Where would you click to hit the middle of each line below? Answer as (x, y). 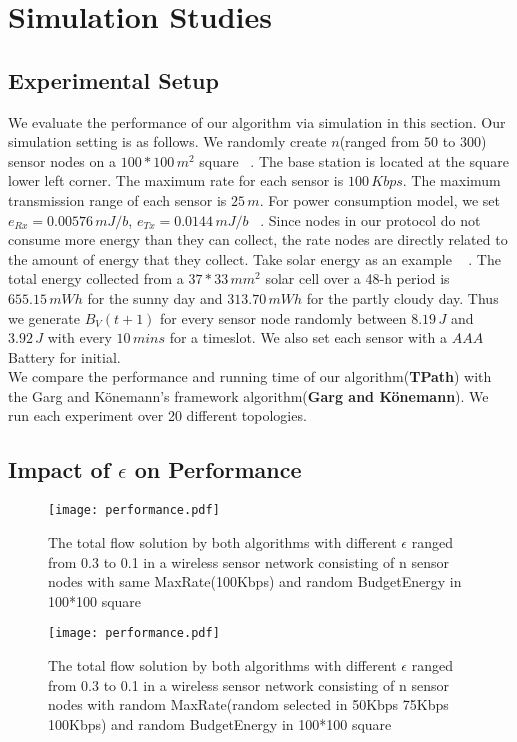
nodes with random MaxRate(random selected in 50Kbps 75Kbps (248, 704)
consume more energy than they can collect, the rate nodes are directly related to (258, 239)
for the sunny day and (155, 297)
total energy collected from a (96, 278)
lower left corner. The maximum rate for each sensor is (176, 180)
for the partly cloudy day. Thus (402, 297)
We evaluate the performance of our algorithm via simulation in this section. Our (257, 121)
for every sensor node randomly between (283, 317)
